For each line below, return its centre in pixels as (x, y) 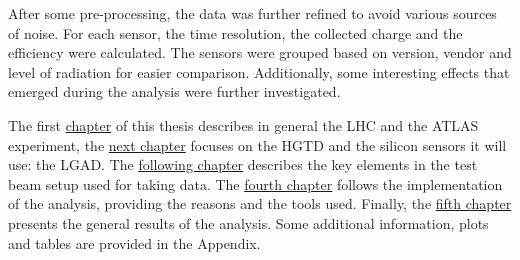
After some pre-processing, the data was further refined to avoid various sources (252, 13)
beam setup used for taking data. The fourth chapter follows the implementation (255, 183)
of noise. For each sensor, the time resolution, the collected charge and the (235, 32)
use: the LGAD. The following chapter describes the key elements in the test (243, 164)
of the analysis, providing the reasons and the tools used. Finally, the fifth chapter (260, 203)
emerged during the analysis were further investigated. (174, 91)
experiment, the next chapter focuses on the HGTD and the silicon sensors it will (257, 144)
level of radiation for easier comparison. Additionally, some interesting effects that (259, 71)
